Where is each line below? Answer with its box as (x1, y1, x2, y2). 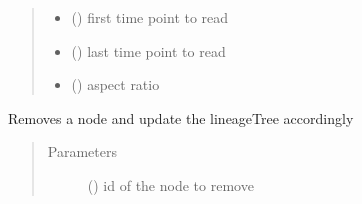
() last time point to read (71, 40, 226, 61)
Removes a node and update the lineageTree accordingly (8, 107, 354, 128)
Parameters (47, 141, 117, 162)
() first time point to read (71, 7, 229, 27)
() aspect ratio (71, 74, 160, 95)
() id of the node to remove (87, 174, 254, 195)
